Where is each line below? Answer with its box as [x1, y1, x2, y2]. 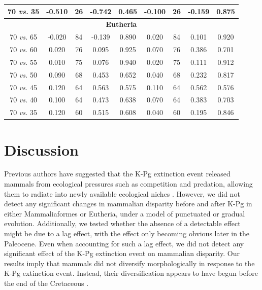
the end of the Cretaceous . [4, 278, 89, 288]
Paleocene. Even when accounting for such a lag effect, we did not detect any [4, 238, 244, 248]
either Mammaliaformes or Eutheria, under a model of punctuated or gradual [4, 208, 245, 219]
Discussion [4, 139, 79, 160]
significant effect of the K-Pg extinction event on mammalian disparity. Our [4, 248, 240, 259]
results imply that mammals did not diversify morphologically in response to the [4, 258, 255, 268]
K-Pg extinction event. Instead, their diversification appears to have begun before [4, 268, 258, 278]
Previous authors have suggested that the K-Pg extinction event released [4, 168, 231, 179]
